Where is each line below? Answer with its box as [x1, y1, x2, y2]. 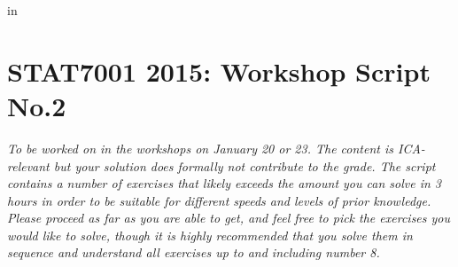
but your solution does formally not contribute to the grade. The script [53, 156, 436, 175]
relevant [7, 156, 50, 175]
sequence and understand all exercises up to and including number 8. [7, 243, 380, 262]
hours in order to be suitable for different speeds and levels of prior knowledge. [7, 191, 431, 209]
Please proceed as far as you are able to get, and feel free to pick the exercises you [7, 208, 451, 227]
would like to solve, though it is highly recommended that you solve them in [7, 225, 413, 244]
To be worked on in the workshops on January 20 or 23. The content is [7, 138, 394, 157]
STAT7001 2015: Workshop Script [7, 52, 431, 89]
